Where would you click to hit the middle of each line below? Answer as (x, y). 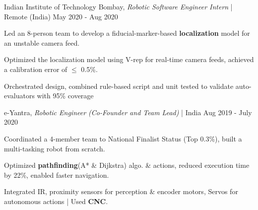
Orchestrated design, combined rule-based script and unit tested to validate (119, 86)
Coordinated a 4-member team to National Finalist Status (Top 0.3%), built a (123, 138)
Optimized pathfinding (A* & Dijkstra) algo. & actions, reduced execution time (127, 165)
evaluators (19, 96)
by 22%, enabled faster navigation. (57, 175)
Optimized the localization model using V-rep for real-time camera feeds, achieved (129, 59)
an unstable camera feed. (42, 42)
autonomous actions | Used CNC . (56, 201)
